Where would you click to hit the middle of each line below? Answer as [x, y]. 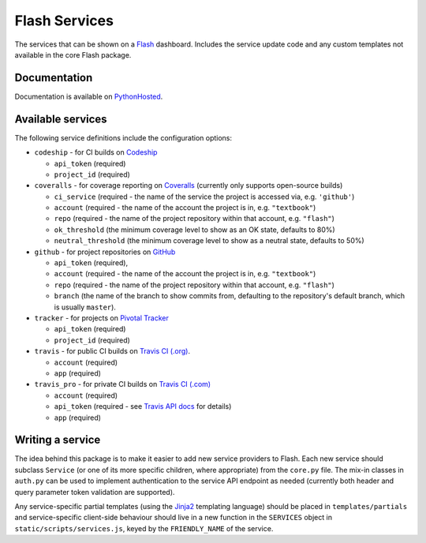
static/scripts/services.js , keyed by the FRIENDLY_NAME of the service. [144, 528]
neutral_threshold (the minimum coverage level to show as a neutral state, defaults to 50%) [209, 241]
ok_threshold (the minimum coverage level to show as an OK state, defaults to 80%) [194, 230]
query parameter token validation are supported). [95, 492]
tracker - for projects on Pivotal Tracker [101, 318]
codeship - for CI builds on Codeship [96, 152]
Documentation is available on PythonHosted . [89, 96]
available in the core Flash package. [73, 54]
